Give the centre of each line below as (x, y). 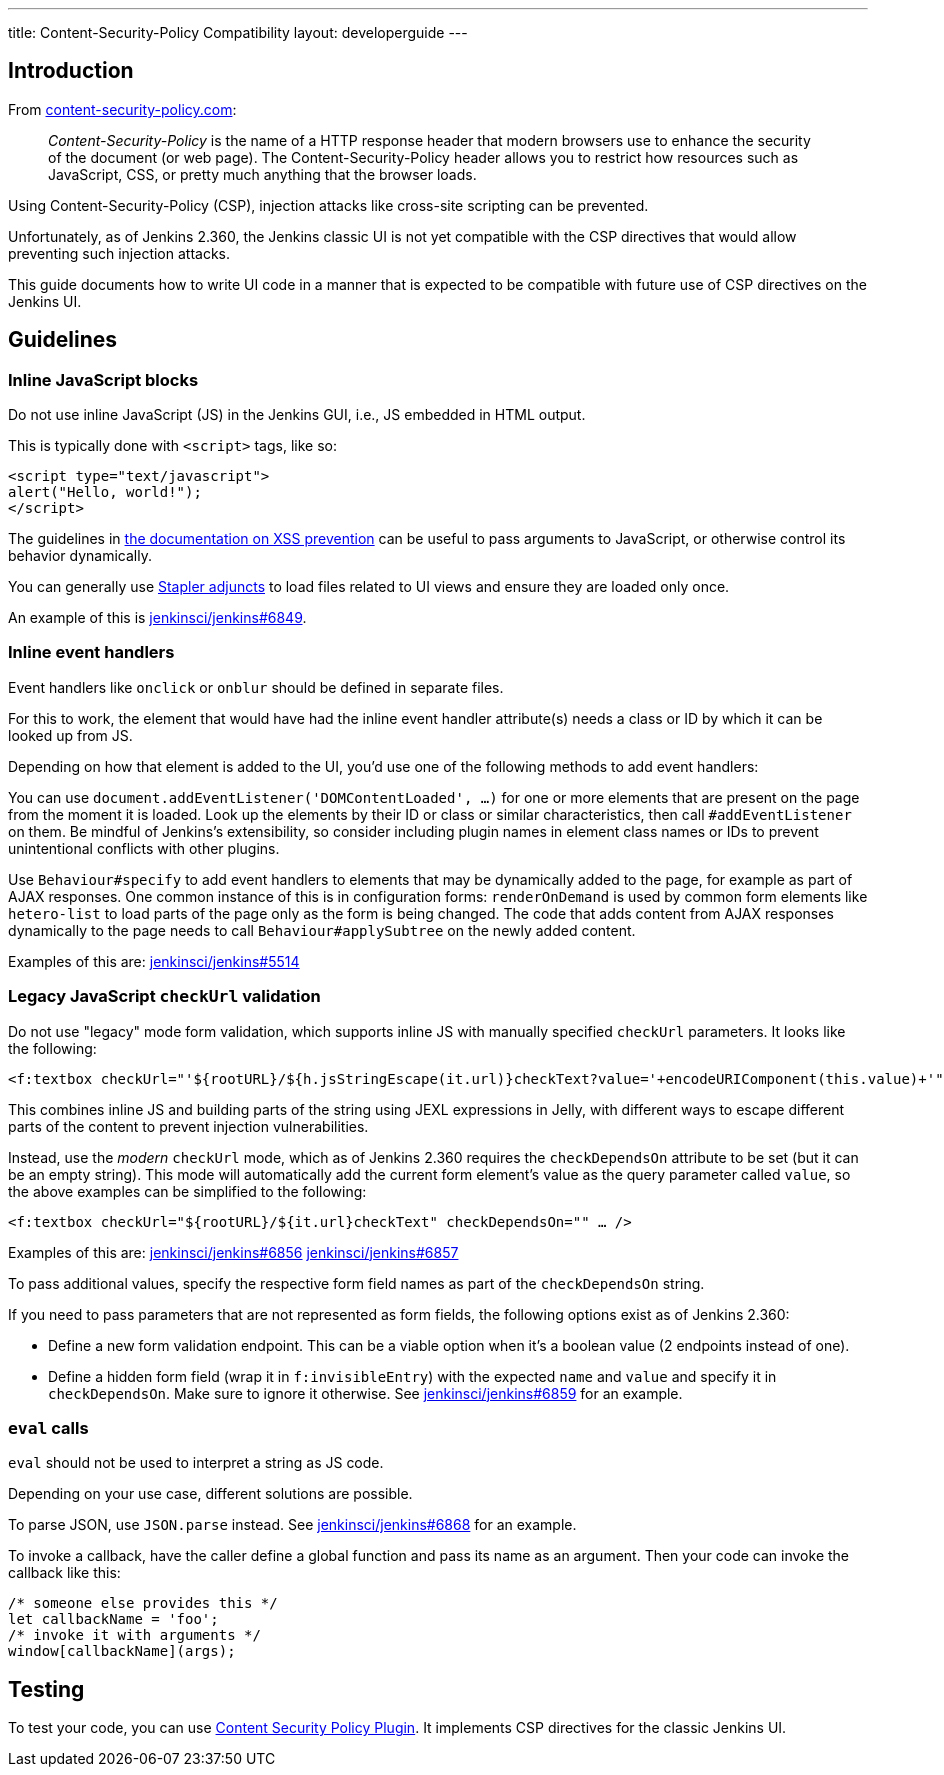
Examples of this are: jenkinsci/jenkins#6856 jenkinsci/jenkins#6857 (233, 1252)
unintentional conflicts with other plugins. (144, 848)
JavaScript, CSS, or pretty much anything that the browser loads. (262, 174)
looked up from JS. (70, 735)
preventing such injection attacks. (119, 253)
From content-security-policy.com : (122, 109)
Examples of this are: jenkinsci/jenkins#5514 (154, 961)
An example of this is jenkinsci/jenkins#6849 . (157, 618)
